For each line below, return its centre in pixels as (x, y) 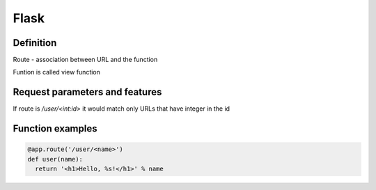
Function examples (55, 129)
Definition (35, 43)
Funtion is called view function (57, 72)
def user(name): (55, 159)
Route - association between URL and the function (85, 60)
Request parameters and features (87, 92)
